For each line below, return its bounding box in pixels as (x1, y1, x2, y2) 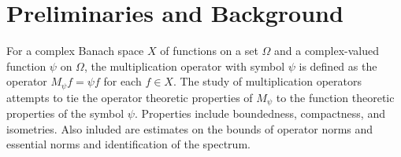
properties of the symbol (6, 105, 124, 122)
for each (103, 73, 142, 89)
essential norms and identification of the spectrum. (6, 136, 251, 152)
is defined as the (299, 57, 377, 74)
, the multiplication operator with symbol (84, 57, 285, 74)
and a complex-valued (273, 42, 379, 59)
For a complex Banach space (6, 42, 144, 59)
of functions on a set (160, 42, 258, 59)
